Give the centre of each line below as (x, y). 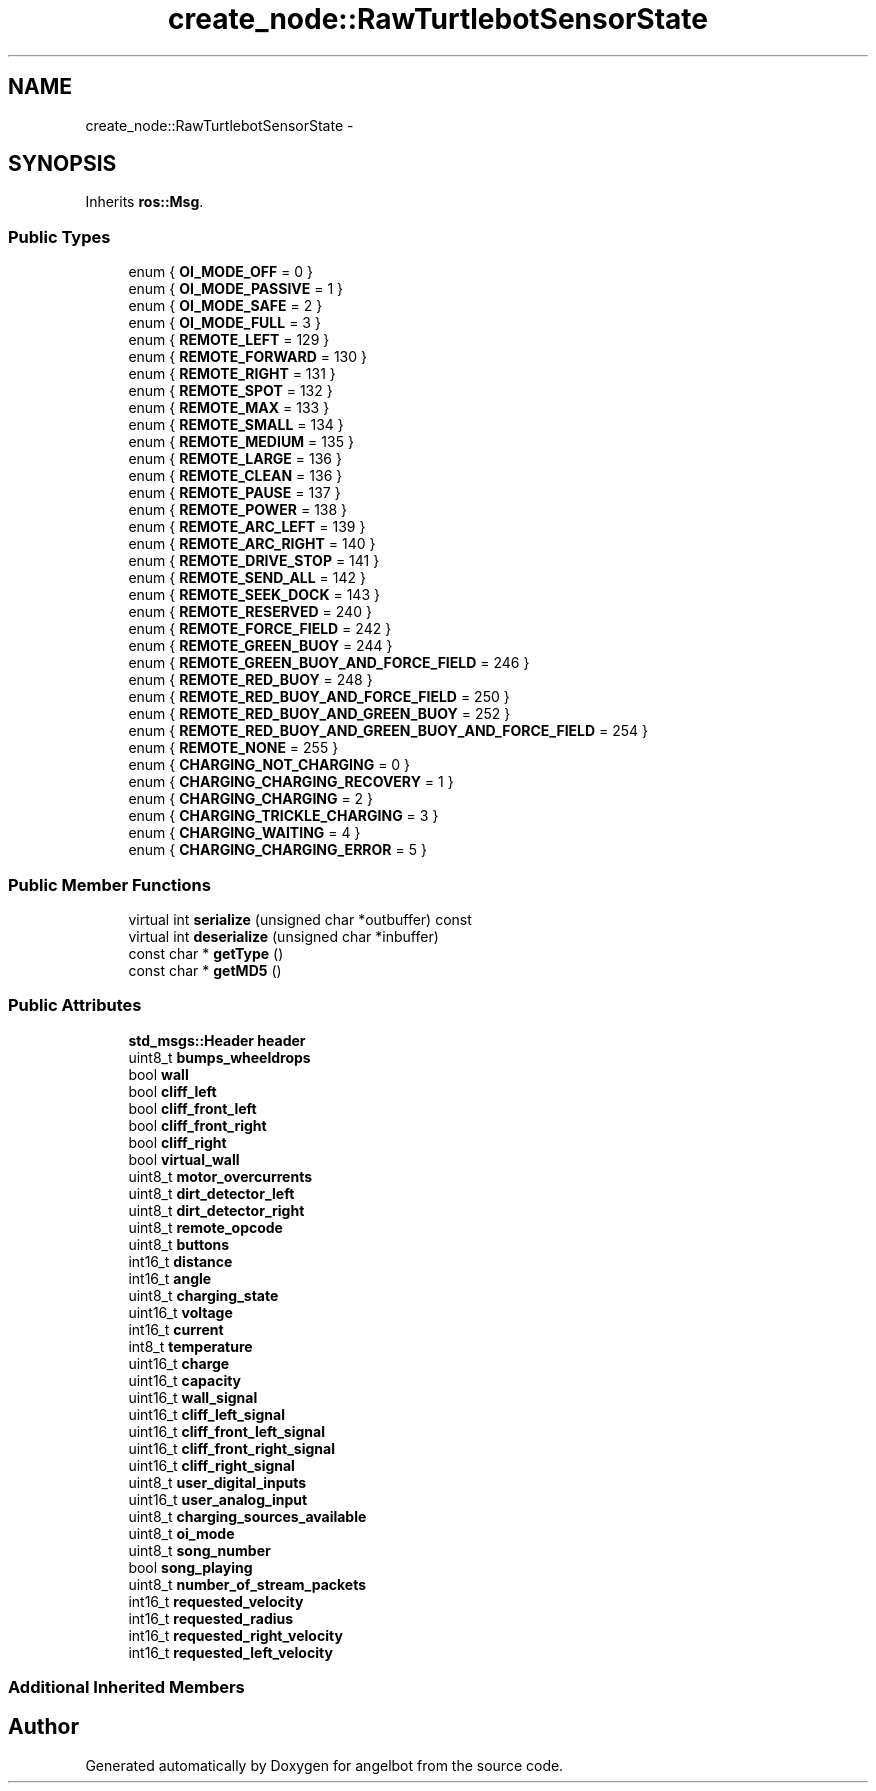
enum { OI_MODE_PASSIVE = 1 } (236, 289)
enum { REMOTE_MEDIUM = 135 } (241, 442)
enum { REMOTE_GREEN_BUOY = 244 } (260, 646)
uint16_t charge (179, 1363)
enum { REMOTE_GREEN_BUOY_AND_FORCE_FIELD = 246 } (329, 663)
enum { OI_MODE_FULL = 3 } (224, 323)
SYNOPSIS (62, 164)
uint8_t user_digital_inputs (217, 1482)
